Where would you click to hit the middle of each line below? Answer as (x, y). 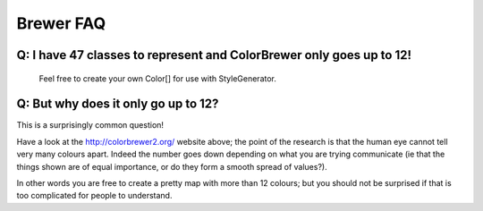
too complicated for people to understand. (94, 196)
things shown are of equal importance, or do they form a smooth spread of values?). (172, 166)
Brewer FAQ (61, 23)
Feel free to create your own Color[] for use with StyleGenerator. (158, 78)
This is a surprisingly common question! (90, 125)
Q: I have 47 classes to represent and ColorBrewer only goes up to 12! (214, 55)
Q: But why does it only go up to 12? (118, 104)
